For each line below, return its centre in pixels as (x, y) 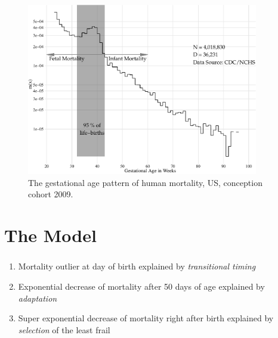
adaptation (38, 298)
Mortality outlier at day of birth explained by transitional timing (137, 266)
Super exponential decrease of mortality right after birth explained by (146, 318)
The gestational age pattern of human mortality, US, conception (145, 182)
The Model (50, 235)
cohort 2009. (51, 194)
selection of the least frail (64, 329)
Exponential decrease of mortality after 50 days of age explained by (141, 286)
